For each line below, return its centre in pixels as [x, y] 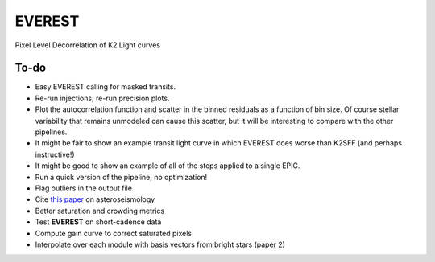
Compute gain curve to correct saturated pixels [114, 233]
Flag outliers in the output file [84, 188]
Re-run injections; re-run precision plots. [102, 98]
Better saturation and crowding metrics [100, 211]
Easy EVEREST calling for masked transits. [106, 87]
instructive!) [55, 154]
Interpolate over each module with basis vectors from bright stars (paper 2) [160, 244]
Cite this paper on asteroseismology [95, 199]
